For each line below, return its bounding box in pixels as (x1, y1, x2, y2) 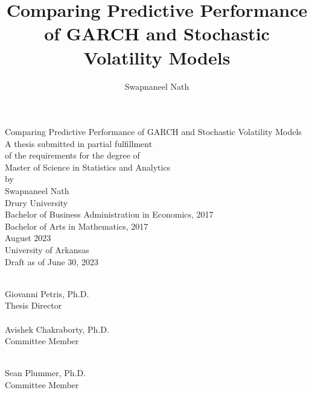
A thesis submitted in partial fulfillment (5, 137, 153, 149)
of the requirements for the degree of (5, 149, 140, 162)
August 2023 (5, 231, 51, 244)
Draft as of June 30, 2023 (5, 255, 98, 268)
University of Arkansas (5, 244, 89, 256)
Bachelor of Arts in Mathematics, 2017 (5, 219, 148, 232)
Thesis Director (5, 299, 62, 312)
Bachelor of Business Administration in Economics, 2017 (5, 208, 214, 221)
